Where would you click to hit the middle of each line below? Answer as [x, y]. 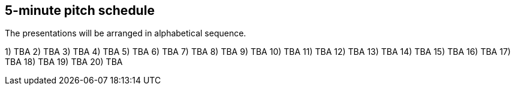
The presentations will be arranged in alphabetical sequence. [126, 33]
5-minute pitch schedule [80, 10]
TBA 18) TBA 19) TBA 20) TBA [64, 62]
